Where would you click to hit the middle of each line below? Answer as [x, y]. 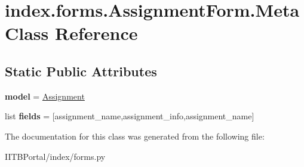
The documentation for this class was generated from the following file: [135, 136]
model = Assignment [45, 96]
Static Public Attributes [81, 71]
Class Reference [71, 33]
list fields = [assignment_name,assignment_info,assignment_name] [130, 116]
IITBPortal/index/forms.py [55, 156]
